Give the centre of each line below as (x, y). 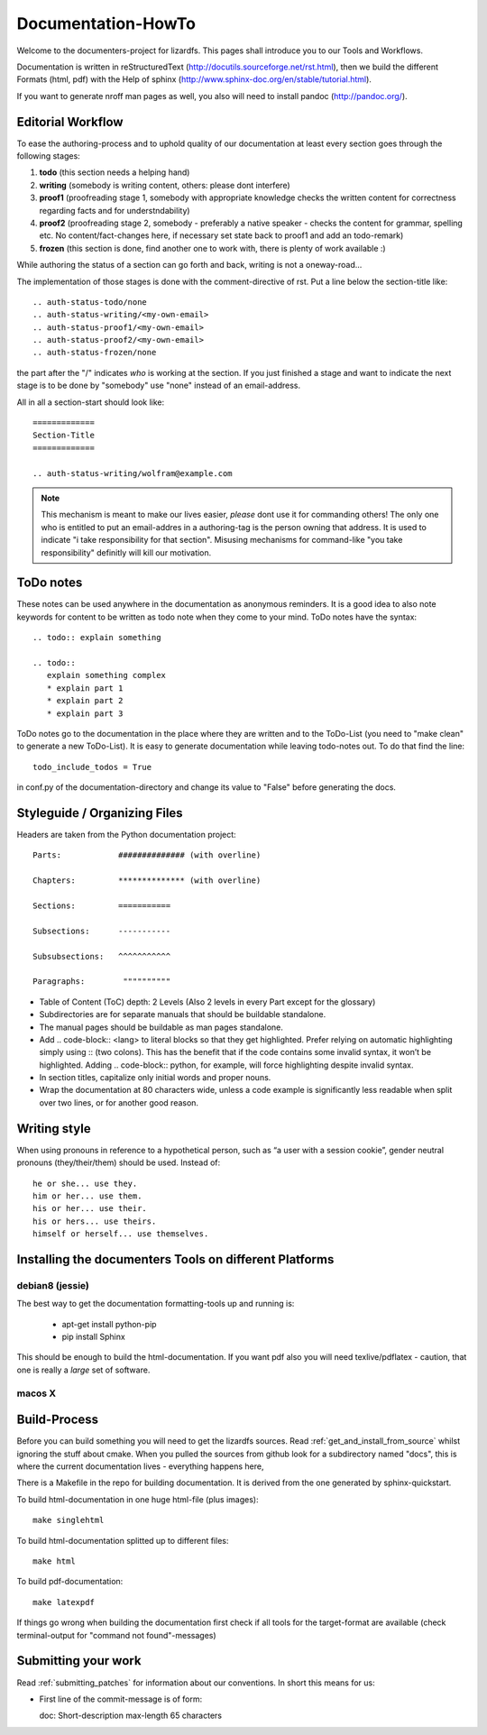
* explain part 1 (85, 688)
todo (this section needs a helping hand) (115, 172)
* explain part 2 (85, 701)
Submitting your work (79, 1661)
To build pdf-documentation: (70, 1582)
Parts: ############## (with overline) (147, 855)
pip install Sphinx (93, 1337)
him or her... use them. (87, 1196)
